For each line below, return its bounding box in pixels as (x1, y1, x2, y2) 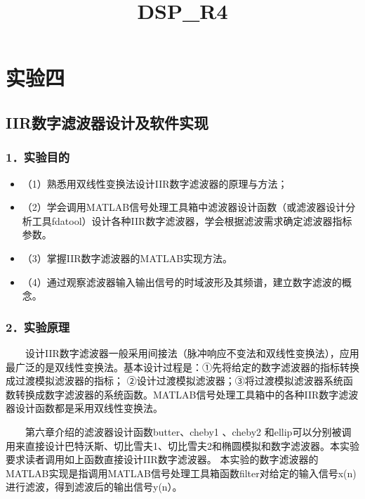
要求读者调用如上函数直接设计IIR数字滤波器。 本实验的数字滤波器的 (6, 452, 319, 467)
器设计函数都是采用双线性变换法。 (6, 401, 163, 415)
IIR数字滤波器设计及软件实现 (6, 111, 209, 133)
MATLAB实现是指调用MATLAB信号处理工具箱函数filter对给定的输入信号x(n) (6, 465, 357, 480)
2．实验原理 (6, 318, 70, 335)
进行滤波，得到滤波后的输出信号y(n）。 (6, 479, 182, 494)
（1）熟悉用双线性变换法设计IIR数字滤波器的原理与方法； (22, 176, 288, 190)
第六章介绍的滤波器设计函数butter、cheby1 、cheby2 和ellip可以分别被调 (25, 424, 352, 439)
